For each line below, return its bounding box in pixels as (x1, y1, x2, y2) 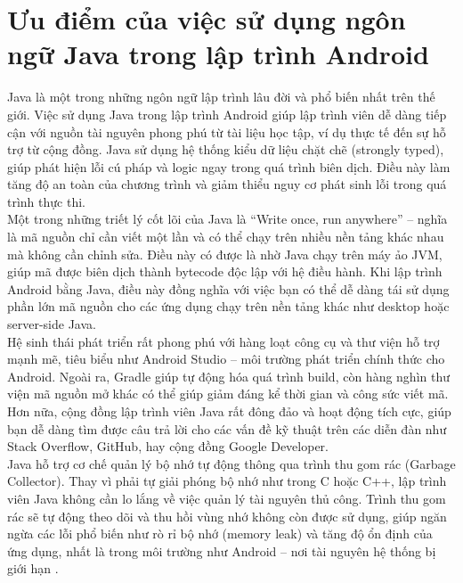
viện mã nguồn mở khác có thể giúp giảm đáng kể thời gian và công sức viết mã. (7, 384, 449, 403)
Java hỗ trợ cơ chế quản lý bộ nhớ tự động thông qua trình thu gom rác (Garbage (7, 454, 456, 472)
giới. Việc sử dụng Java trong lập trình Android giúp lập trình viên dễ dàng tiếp (7, 104, 447, 123)
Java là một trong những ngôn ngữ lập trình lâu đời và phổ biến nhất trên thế (7, 87, 435, 106)
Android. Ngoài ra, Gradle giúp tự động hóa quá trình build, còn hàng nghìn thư (7, 366, 450, 385)
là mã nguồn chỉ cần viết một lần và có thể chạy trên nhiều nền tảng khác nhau (7, 227, 444, 246)
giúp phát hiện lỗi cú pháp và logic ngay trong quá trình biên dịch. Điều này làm (7, 157, 451, 176)
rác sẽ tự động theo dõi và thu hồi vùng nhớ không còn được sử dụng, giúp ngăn (7, 506, 447, 525)
